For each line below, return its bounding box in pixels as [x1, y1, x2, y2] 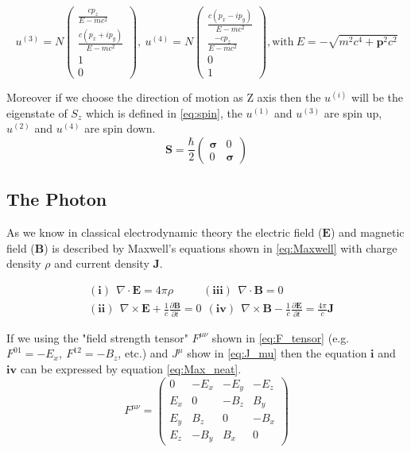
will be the [351, 89, 403, 106]
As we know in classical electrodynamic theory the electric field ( [6, 224, 323, 241]
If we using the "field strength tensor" [6, 329, 188, 346]
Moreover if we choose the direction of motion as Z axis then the [6, 89, 321, 106]
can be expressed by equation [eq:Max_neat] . [20, 360, 242, 377]
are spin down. [84, 120, 156, 137]
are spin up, [324, 104, 382, 121]
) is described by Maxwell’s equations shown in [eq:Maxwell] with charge [44, 239, 397, 256]
